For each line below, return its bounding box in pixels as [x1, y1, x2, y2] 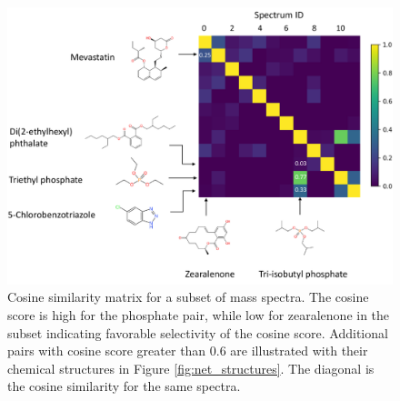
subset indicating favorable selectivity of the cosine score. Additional [7, 323, 388, 342]
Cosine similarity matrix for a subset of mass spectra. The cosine [7, 287, 369, 306]
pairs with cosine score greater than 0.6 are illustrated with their [7, 341, 368, 360]
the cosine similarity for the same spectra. [7, 376, 241, 396]
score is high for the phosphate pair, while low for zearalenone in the [7, 305, 390, 324]
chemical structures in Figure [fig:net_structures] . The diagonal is [7, 358, 375, 377]
